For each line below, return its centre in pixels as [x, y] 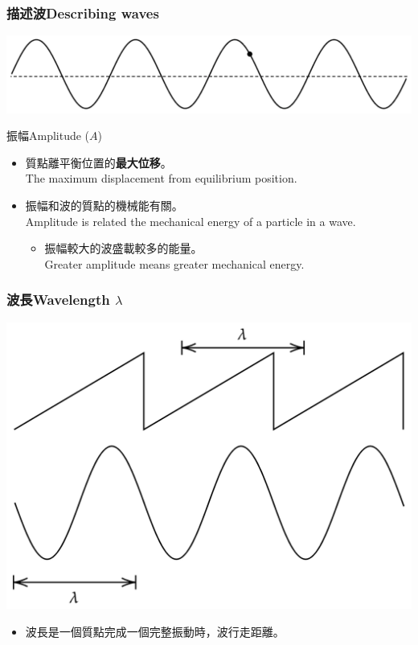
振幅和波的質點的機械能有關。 [104, 205]
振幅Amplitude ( [48, 136]
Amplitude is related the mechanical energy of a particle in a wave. [191, 221]
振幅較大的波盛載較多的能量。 [123, 248]
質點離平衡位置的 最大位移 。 [98, 162]
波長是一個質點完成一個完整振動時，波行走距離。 [155, 631]
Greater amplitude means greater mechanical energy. [174, 263]
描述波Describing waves [83, 12]
